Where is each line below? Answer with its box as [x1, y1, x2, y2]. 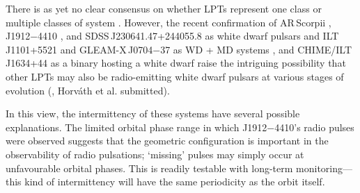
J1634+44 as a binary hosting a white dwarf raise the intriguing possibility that [6, 56, 346, 70]
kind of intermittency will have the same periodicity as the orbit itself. [24, 174, 325, 189]
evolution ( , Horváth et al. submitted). [6, 83, 170, 97]
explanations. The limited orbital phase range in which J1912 [6, 119, 267, 134]
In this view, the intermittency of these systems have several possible [6, 106, 300, 121]
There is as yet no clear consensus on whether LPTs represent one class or [6, 1, 322, 15]
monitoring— [296, 160, 353, 175]
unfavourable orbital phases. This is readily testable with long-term [6, 160, 293, 175]
